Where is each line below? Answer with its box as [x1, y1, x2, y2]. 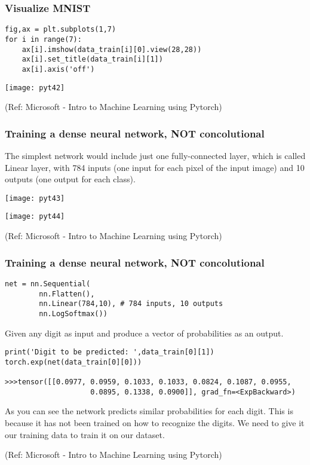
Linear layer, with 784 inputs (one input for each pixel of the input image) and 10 [5, 161, 305, 173]
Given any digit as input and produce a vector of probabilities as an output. [5, 326, 284, 339]
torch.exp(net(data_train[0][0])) [5, 357, 142, 366]
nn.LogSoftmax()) [39, 309, 108, 318]
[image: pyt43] [5, 194, 65, 203]
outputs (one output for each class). [5, 173, 136, 185]
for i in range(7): [5, 35, 82, 44]
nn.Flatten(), [39, 289, 95, 298]
